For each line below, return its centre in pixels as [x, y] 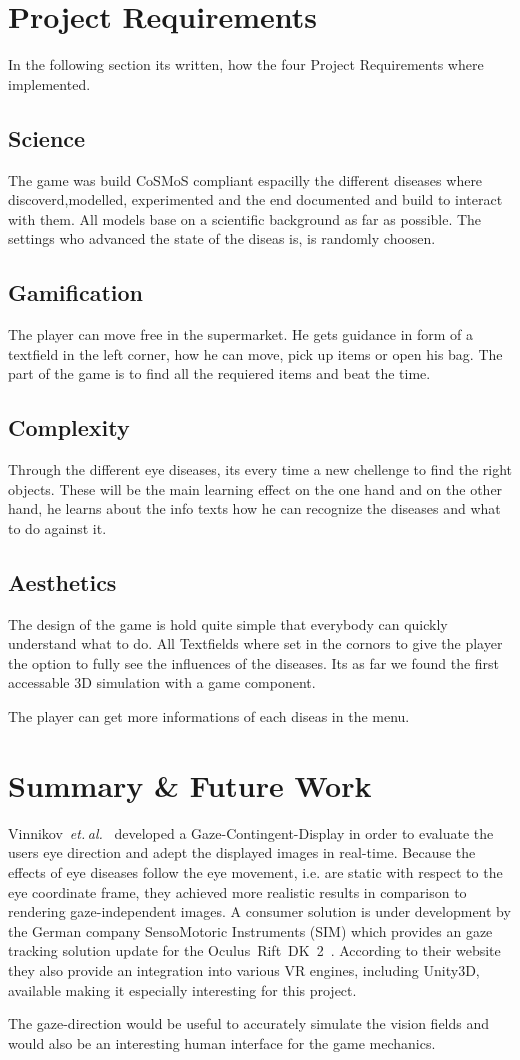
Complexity [69, 427]
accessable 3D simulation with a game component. [162, 682]
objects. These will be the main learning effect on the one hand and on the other [255, 488]
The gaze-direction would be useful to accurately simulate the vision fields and [249, 1023]
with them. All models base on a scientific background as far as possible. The [245, 218]
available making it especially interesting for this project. [182, 989]
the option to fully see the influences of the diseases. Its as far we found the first [254, 662]
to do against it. [57, 527]
